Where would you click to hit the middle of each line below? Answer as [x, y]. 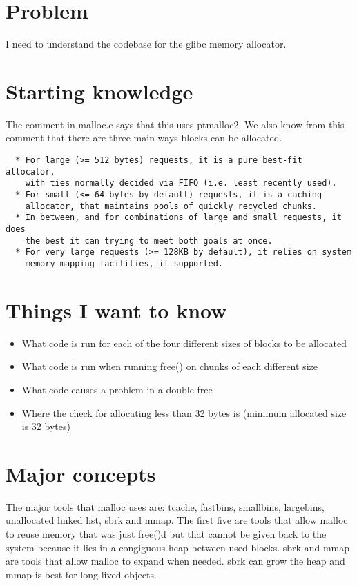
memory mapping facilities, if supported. [124, 263]
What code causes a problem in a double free [117, 389]
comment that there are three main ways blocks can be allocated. [144, 138]
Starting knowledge [99, 91]
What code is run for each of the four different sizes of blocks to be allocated [184, 343]
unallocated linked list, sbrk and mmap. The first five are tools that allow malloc [177, 520]
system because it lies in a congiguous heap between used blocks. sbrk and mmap [177, 547]
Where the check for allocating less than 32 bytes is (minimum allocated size [184, 412]
